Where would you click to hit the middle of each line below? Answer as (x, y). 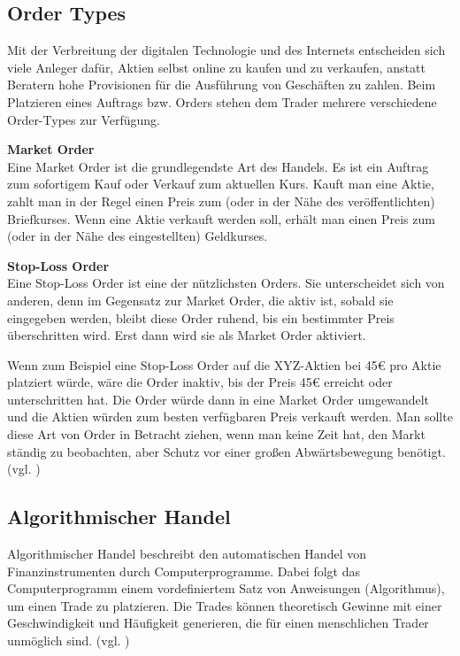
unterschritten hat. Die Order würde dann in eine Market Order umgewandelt (218, 399)
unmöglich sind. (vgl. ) (69, 641)
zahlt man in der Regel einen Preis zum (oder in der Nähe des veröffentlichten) (221, 201)
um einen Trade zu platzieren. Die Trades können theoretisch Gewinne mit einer (225, 605)
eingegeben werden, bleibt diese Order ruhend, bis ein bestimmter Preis (201, 317)
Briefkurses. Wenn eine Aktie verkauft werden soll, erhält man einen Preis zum (221, 218)
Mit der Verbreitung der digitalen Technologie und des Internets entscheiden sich (226, 50)
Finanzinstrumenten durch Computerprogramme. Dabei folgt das (184, 571)
